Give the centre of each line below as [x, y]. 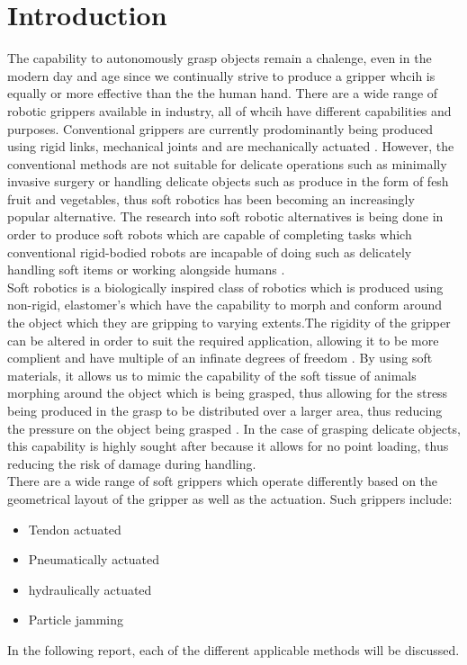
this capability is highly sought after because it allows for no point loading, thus [228, 446]
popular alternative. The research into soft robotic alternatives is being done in [225, 216]
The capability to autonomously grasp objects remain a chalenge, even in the [220, 58]
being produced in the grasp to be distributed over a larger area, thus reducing [225, 410]
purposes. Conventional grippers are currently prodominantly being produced [220, 128]
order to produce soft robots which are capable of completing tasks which [210, 234]
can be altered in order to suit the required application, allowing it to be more [223, 340]
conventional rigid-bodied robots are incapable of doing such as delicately [210, 252]
